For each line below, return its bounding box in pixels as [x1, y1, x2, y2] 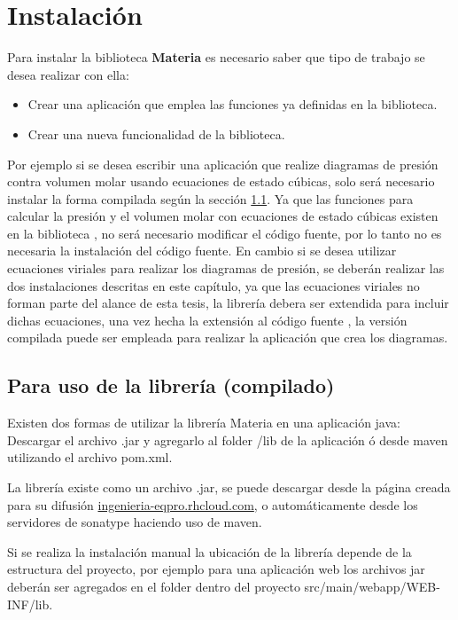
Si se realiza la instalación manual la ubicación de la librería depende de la [7, 542, 412, 561]
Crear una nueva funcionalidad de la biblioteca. [27, 124, 285, 143]
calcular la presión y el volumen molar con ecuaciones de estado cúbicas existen [7, 207, 439, 225]
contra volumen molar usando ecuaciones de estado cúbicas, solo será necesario [7, 172, 435, 191]
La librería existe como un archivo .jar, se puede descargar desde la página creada [7, 478, 451, 497]
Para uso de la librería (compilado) [7, 372, 335, 399]
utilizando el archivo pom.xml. [7, 448, 173, 467]
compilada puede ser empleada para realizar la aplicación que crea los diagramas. [7, 328, 448, 347]
